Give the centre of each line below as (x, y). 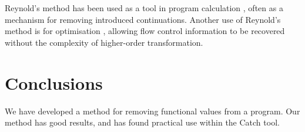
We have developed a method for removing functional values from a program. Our (152, 111)
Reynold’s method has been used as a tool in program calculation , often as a (144, 8)
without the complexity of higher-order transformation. (104, 42)
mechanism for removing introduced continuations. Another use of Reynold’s (143, 19)
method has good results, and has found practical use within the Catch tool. (142, 122)
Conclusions (54, 82)
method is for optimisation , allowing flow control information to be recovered (145, 31)
